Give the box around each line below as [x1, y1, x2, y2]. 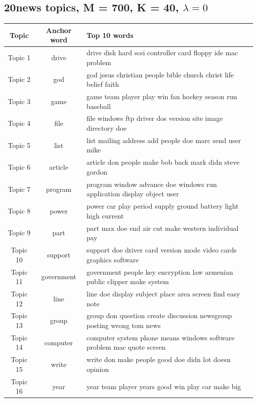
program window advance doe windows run [86, 179, 217, 189]
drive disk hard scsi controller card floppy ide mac [86, 47, 238, 58]
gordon [86, 166, 108, 177]
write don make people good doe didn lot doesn [86, 354, 231, 365]
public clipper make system [86, 276, 169, 287]
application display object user [86, 188, 179, 199]
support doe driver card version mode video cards [86, 245, 237, 255]
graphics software [86, 254, 139, 264]
